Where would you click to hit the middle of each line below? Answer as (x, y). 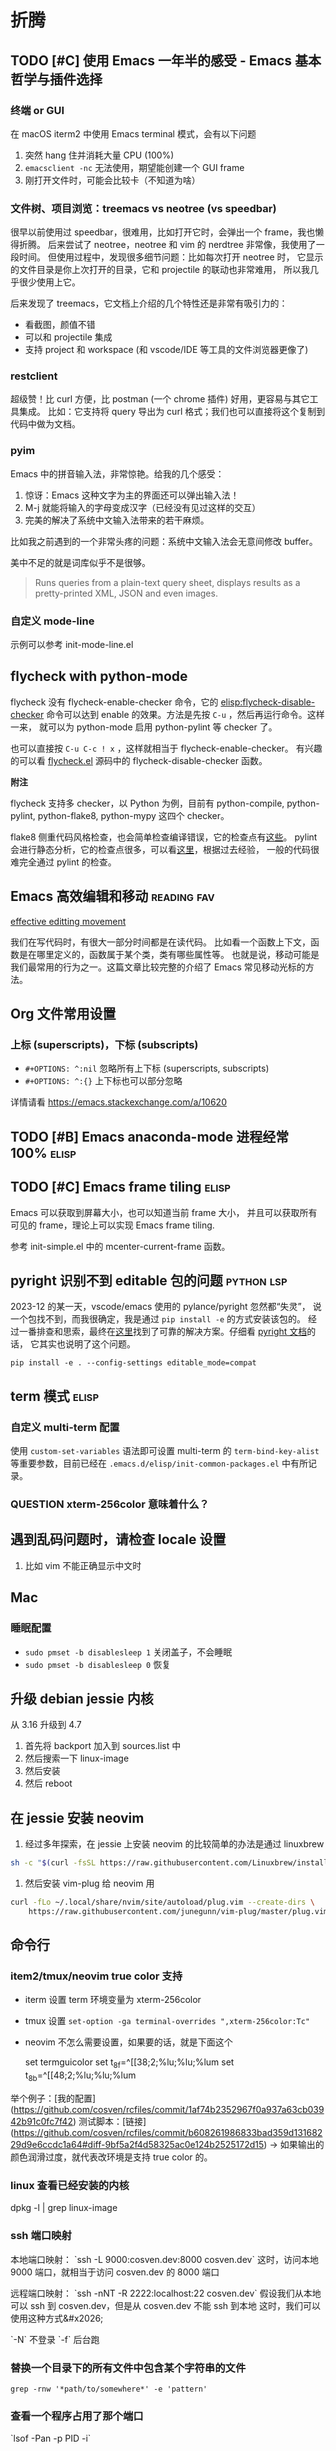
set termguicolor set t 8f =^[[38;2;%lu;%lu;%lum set (129, 2063)
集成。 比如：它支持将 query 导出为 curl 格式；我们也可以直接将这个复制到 (172, 412)
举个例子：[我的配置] (53, 2098)
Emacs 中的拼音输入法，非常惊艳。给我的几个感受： (117, 473)
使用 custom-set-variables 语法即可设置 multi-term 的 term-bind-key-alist (165, 1451)
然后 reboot (48, 1783)
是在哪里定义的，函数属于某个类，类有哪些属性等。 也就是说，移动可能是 (169, 954)
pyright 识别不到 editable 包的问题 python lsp (149, 1280)
